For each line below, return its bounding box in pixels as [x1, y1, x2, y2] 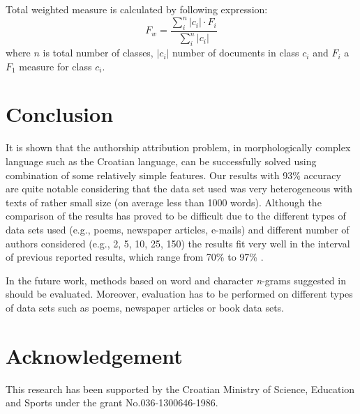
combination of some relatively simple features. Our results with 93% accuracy [6, 167, 341, 182]
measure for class [19, 59, 92, 73]
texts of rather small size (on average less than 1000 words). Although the [6, 194, 322, 209]
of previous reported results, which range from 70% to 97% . [6, 250, 264, 264]
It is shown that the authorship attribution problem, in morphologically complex [6, 140, 351, 155]
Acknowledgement [6, 341, 183, 369]
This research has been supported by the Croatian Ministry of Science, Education [6, 381, 355, 396]
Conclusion [6, 100, 114, 128]
